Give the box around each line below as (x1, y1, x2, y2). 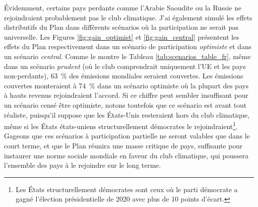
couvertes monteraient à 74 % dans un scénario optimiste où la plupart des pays (4, 80, 249, 90)
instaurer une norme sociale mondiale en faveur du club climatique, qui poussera (4, 150, 249, 160)
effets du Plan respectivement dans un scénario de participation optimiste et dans (4, 41, 252, 52)
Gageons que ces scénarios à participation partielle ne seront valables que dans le (4, 131, 250, 141)
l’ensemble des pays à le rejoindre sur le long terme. (4, 160, 161, 170)
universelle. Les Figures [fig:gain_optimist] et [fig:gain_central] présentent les (4, 31, 239, 42)
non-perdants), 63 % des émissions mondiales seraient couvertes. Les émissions (4, 70, 244, 81)
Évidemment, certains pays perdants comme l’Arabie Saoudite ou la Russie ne (4, 2, 242, 12)
